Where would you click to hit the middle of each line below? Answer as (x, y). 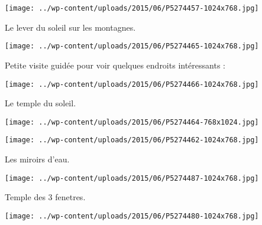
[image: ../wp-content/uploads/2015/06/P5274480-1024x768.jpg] (132, 216)
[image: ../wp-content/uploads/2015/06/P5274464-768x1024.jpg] (132, 122)
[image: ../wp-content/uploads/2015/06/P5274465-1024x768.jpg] (132, 46)
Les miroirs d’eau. (37, 159)
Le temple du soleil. (41, 103)
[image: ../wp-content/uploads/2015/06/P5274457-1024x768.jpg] (132, 8)
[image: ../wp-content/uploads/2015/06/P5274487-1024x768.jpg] (132, 178)
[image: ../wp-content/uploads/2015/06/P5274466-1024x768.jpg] (132, 84)
